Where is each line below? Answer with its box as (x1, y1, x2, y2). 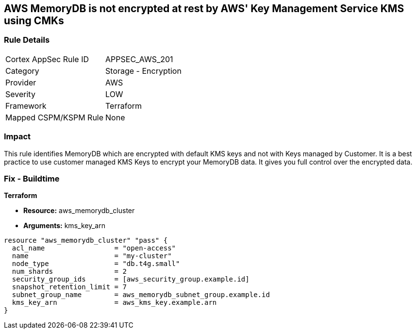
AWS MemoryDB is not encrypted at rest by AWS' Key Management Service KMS (4, 2, 404, 15)
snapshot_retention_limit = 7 (12, 283, 127, 291)
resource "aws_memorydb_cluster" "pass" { (4, 236, 168, 245)
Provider (5, 77, 36, 87)
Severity (5, 89, 35, 99)
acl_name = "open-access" (12, 244, 176, 252)
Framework (5, 100, 47, 111)
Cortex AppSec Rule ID (5, 54, 89, 64)
